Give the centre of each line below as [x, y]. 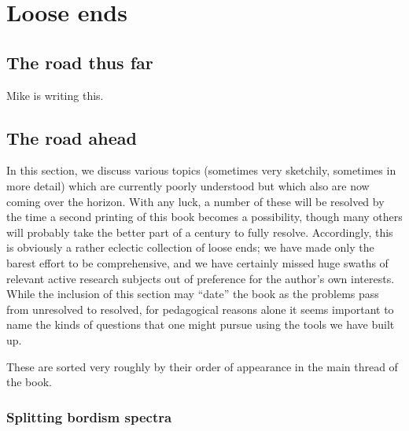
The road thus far [80, 62]
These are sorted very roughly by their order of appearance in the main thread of [202, 366]
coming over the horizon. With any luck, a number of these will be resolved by [195, 201]
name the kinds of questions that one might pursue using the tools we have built [201, 324]
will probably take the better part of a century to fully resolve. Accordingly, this [200, 232]
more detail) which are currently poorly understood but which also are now [188, 185]
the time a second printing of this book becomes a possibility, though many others [204, 217]
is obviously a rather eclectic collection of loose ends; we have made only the [190, 247]
